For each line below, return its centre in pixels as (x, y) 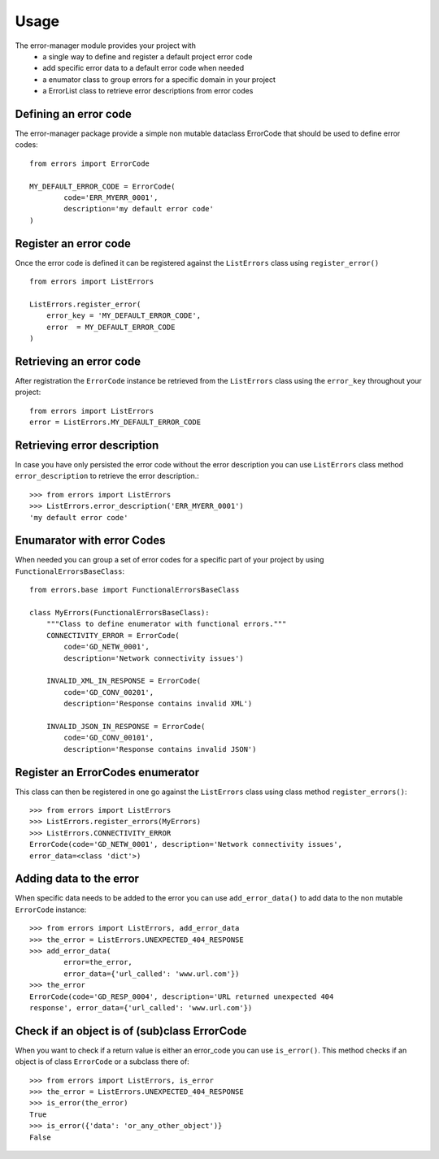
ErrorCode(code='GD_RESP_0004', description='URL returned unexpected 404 (182, 996)
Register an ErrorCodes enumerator (107, 772)
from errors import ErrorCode (90, 163)
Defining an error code (73, 114)
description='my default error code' (139, 209)
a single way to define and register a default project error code (148, 56)
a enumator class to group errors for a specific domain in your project (159, 79)
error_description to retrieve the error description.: (107, 476)
